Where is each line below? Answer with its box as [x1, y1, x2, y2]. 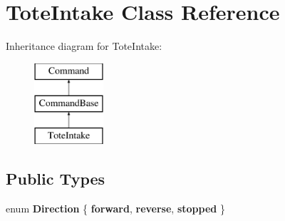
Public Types [6, 168, 105, 190]
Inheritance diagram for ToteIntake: [6, 38, 162, 53]
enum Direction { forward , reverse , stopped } [6, 200, 225, 215]
